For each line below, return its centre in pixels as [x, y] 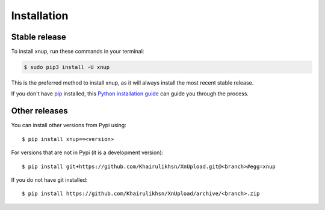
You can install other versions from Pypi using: [69, 125]
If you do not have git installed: [49, 179]
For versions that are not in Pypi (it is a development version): [87, 152]
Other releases [40, 111]
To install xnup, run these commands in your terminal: [78, 52]
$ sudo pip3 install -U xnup [67, 67]
